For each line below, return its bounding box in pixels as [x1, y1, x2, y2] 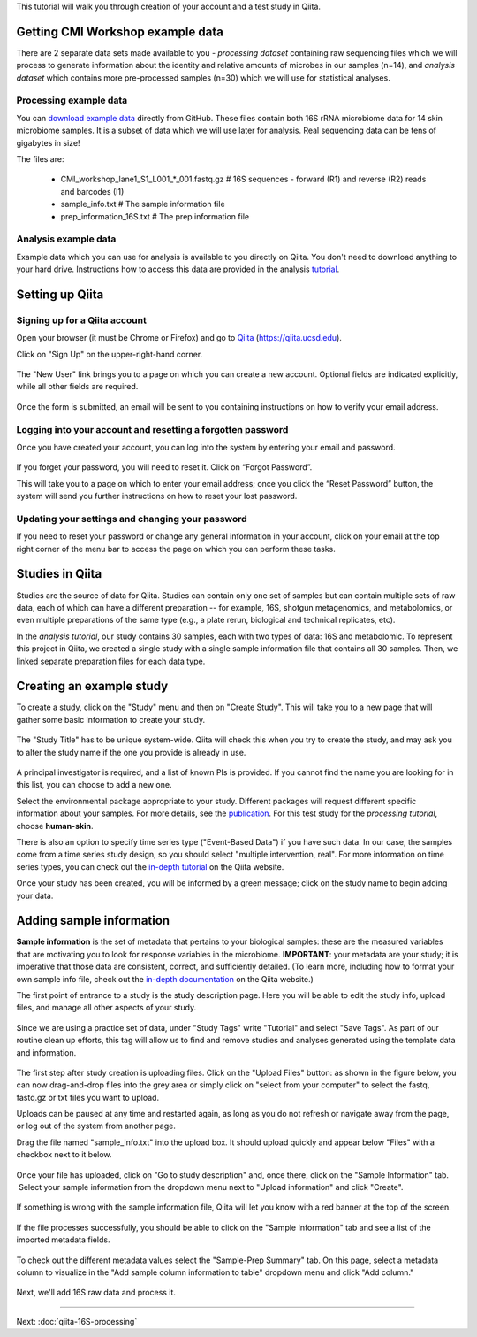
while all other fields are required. [16, 381, 139, 392]
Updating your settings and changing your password [16, 512, 247, 525]
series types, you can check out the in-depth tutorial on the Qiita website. [16, 861, 284, 872]
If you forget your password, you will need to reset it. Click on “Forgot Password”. [16, 462, 313, 473]
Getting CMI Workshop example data [16, 24, 224, 39]
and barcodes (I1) [60, 186, 125, 196]
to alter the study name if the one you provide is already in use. [16, 747, 246, 757]
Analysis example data [16, 233, 117, 245]
